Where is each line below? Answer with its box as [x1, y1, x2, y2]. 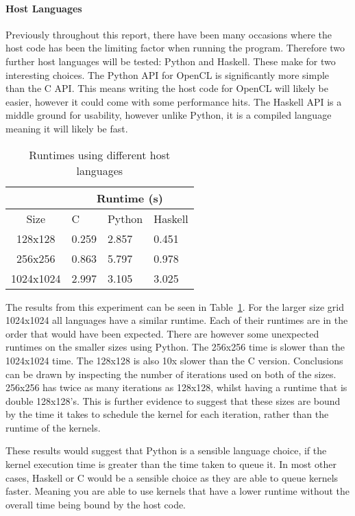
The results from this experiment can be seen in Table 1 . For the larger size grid [5, 299, 344, 314]
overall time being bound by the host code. [5, 497, 186, 511]
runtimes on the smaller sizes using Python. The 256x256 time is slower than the [5, 340, 345, 354]
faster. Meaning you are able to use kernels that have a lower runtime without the [5, 484, 350, 498]
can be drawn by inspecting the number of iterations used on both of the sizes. [5, 366, 336, 381]
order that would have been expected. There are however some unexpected [5, 326, 319, 340]
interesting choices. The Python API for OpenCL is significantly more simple [5, 67, 330, 82]
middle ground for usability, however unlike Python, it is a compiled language [5, 108, 332, 122]
